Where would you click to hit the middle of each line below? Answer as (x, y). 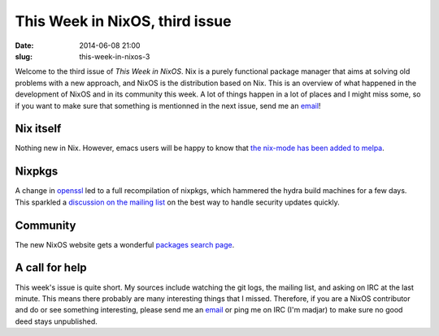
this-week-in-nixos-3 (115, 56)
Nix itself (38, 129)
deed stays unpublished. (56, 321)
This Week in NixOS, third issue (123, 21)
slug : (24, 56)
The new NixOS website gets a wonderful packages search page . (125, 244)
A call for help (51, 268)
